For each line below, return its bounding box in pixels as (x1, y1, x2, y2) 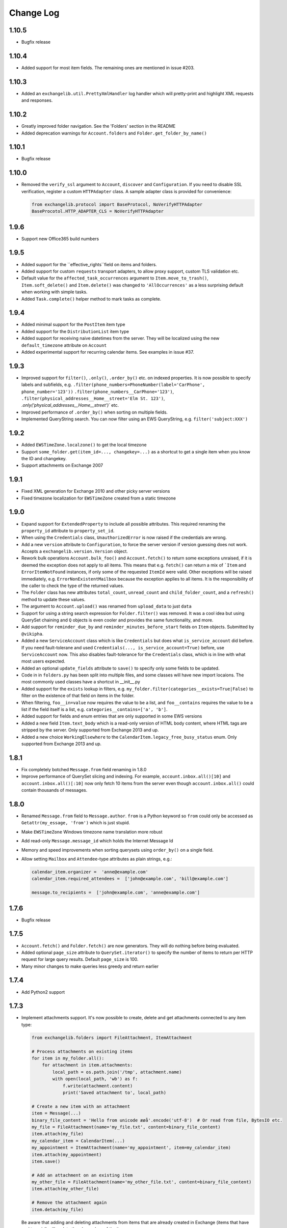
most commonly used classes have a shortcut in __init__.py (21, 679, 140, 685)
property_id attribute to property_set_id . (21, 528, 115, 533)
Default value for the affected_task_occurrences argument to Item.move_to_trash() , (21, 275, 209, 281)
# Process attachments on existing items (31, 1049, 133, 1054)
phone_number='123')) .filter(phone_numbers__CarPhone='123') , (21, 389, 174, 394)
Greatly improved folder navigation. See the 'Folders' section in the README (21, 123, 176, 129)
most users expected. (21, 658, 66, 664)
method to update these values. (21, 596, 86, 602)
